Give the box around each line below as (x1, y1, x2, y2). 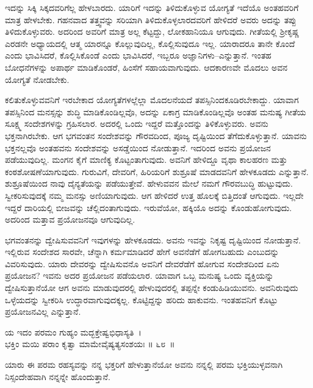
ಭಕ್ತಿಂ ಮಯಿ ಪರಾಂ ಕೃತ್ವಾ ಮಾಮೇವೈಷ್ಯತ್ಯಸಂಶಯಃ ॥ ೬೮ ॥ (5, 337, 175, 350)
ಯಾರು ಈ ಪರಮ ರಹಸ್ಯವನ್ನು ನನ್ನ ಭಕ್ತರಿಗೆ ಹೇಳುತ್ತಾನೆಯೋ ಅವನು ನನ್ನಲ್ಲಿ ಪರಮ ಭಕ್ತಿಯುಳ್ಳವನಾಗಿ (5, 358, 283, 371)
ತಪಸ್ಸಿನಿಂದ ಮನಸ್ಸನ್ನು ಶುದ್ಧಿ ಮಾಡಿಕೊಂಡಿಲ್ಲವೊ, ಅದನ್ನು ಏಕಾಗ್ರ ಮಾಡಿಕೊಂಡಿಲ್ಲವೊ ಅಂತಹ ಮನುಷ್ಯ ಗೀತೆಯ (5, 105, 306, 118)
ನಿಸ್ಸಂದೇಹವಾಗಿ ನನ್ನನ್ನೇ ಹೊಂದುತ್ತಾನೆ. (5, 370, 110, 383)
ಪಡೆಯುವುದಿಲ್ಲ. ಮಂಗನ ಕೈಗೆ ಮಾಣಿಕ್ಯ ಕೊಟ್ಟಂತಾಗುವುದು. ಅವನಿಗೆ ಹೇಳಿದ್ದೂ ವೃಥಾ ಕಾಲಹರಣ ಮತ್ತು (5, 153, 287, 166)
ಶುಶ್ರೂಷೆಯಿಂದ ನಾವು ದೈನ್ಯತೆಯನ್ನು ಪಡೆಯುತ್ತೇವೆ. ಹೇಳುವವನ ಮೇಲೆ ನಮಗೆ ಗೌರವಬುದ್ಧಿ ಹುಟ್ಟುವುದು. (5, 177, 293, 190)
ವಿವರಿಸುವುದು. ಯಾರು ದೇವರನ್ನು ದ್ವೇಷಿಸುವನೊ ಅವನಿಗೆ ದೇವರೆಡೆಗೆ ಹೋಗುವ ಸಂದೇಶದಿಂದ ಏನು (5, 257, 279, 270)
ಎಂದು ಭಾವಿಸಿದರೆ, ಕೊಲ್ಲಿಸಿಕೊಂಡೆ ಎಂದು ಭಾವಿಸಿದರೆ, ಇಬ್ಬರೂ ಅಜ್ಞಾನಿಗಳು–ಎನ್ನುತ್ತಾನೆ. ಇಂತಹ (5, 49, 272, 62)
